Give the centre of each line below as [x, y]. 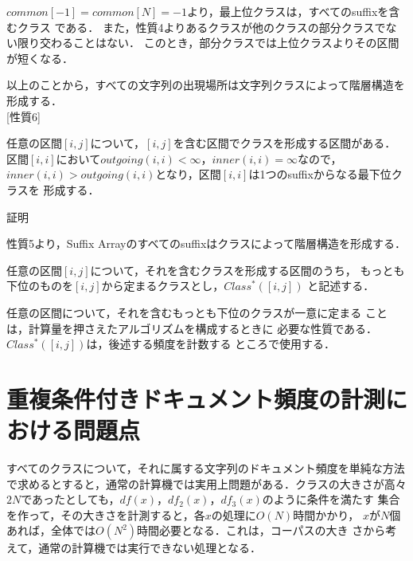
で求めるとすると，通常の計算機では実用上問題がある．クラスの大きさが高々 [206, 483]
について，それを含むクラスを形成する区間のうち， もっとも [247, 270]
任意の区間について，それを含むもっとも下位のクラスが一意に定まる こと [197, 312]
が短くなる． [40, 58]
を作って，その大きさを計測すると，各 [106, 514]
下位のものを [40, 286]
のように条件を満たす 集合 [331, 499]
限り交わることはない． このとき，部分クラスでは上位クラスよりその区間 [208, 43]
